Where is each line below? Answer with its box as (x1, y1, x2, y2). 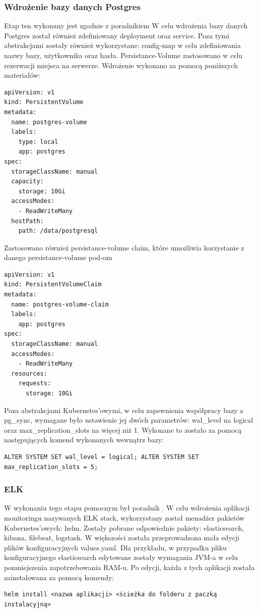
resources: (11, 370, 47, 377)
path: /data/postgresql (18, 227, 98, 235)
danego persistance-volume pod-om (4, 252, 112, 263)
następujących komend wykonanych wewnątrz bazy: (4, 434, 164, 445)
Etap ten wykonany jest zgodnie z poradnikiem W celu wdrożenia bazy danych (4, 20, 248, 31)
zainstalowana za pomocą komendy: (4, 572, 114, 582)
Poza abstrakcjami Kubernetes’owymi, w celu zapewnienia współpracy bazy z (4, 404, 243, 415)
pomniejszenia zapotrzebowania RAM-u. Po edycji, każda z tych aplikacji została (4, 562, 255, 572)
